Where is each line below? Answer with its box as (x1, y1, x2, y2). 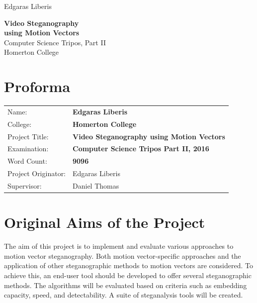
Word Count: (7, 156, 47, 166)
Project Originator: (7, 168, 66, 179)
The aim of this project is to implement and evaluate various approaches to (4, 241, 234, 251)
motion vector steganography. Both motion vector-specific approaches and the (4, 250, 241, 261)
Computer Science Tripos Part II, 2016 (73, 143, 209, 154)
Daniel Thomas (73, 180, 119, 191)
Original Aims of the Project (4, 212, 205, 232)
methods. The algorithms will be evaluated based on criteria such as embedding (4, 280, 247, 290)
